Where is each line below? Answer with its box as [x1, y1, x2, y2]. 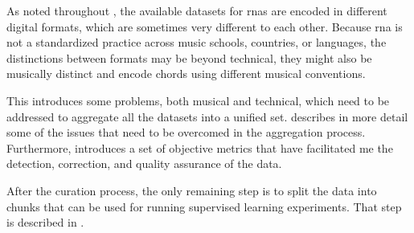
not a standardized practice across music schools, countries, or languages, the [6, 34, 387, 51]
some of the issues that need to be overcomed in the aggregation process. [6, 124, 366, 141]
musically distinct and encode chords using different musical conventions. [6, 65, 366, 82]
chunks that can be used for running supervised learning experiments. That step [6, 198, 402, 215]
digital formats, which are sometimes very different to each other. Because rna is [6, 18, 403, 35]
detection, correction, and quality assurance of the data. [6, 155, 282, 172]
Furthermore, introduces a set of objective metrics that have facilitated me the [6, 139, 393, 156]
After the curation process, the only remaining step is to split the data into [6, 182, 377, 198]
